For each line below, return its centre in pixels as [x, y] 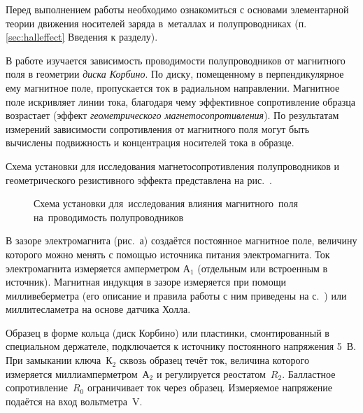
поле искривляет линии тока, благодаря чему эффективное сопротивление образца [180, 101]
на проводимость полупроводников [109, 217]
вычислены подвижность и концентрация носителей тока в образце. [150, 142]
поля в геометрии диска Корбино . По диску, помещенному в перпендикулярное [175, 74]
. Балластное [309, 373]
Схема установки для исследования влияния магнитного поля [166, 203]
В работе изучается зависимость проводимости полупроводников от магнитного [176, 60]
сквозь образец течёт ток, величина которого [214, 360]
